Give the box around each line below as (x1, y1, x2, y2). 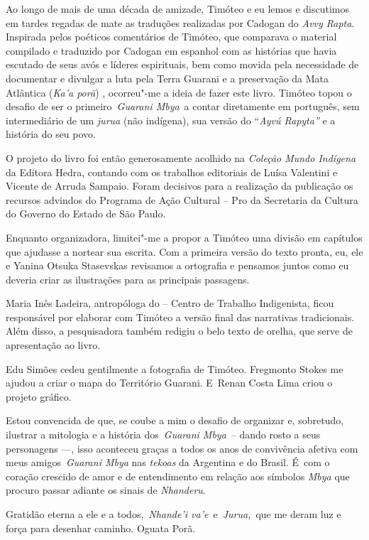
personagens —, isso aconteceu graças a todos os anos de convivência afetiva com (6, 441, 358, 455)
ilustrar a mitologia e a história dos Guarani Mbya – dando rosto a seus (6, 427, 321, 442)
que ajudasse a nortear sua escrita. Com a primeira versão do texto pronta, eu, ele (6, 244, 363, 259)
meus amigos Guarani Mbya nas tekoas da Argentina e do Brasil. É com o (6, 455, 330, 470)
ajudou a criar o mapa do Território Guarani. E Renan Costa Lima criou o (6, 375, 333, 390)
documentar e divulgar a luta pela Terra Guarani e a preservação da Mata (6, 70, 329, 85)
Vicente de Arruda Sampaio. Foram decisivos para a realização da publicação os (6, 178, 353, 193)
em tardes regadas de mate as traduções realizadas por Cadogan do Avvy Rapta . (6, 15, 355, 30)
